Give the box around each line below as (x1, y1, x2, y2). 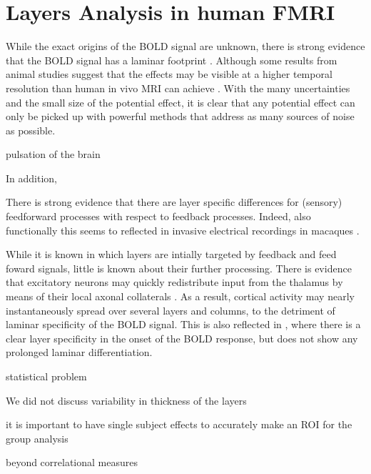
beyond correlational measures (6, 455, 138, 470)
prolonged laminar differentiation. (6, 345, 153, 360)
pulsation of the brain (6, 147, 101, 162)
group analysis (6, 430, 68, 445)
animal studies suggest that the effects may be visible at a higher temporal (6, 66, 332, 82)
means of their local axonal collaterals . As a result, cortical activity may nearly (6, 289, 355, 304)
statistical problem (6, 369, 87, 383)
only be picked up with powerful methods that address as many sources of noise (6, 109, 355, 124)
